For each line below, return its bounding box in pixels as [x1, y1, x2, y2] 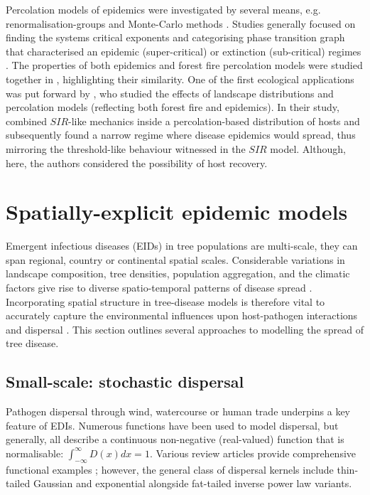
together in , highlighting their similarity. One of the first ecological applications [6, 71, 354, 86]
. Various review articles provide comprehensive [149, 445, 357, 460]
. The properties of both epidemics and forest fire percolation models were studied [6, 58, 363, 73]
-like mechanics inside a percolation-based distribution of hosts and [68, 113, 360, 128]
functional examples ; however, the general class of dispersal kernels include [6, 462, 334, 477]
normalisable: [6, 445, 64, 460]
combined [6, 113, 47, 128]
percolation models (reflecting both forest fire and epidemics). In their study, [6, 100, 339, 115]
